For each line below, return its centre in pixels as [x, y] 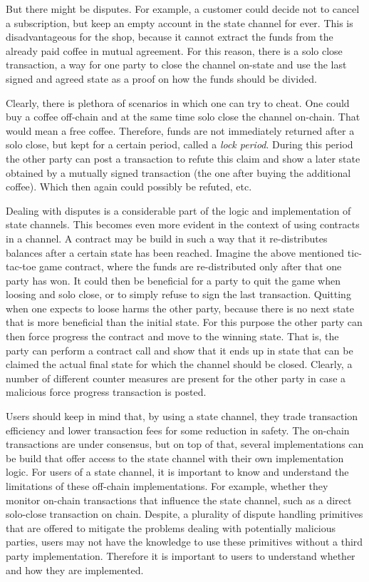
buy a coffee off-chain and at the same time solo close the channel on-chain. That [183, 117]
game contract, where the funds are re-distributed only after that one [191, 266]
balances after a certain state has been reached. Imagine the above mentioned [175, 252]
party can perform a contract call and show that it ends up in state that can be [180, 350]
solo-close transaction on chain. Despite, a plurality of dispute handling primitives [184, 514]
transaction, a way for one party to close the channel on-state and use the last [176, 65]
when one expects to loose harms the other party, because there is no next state [180, 308]
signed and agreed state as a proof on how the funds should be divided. [161, 78]
